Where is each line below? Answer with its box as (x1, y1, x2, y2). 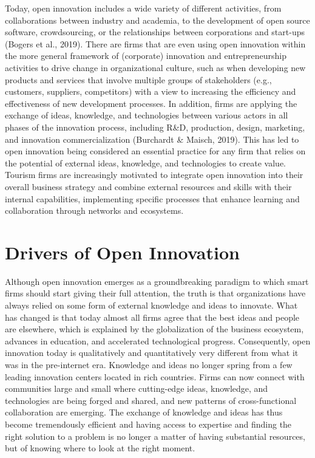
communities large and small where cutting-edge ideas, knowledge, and (5, 382, 268, 395)
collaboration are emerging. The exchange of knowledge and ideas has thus (5, 406, 283, 419)
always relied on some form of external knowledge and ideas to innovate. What (5, 299, 298, 311)
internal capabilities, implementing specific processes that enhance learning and (5, 192, 300, 205)
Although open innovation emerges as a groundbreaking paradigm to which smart (5, 275, 309, 287)
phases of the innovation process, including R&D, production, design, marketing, (5, 120, 305, 133)
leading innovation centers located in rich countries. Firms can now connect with (5, 370, 305, 383)
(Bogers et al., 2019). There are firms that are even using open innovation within (5, 37, 306, 50)
